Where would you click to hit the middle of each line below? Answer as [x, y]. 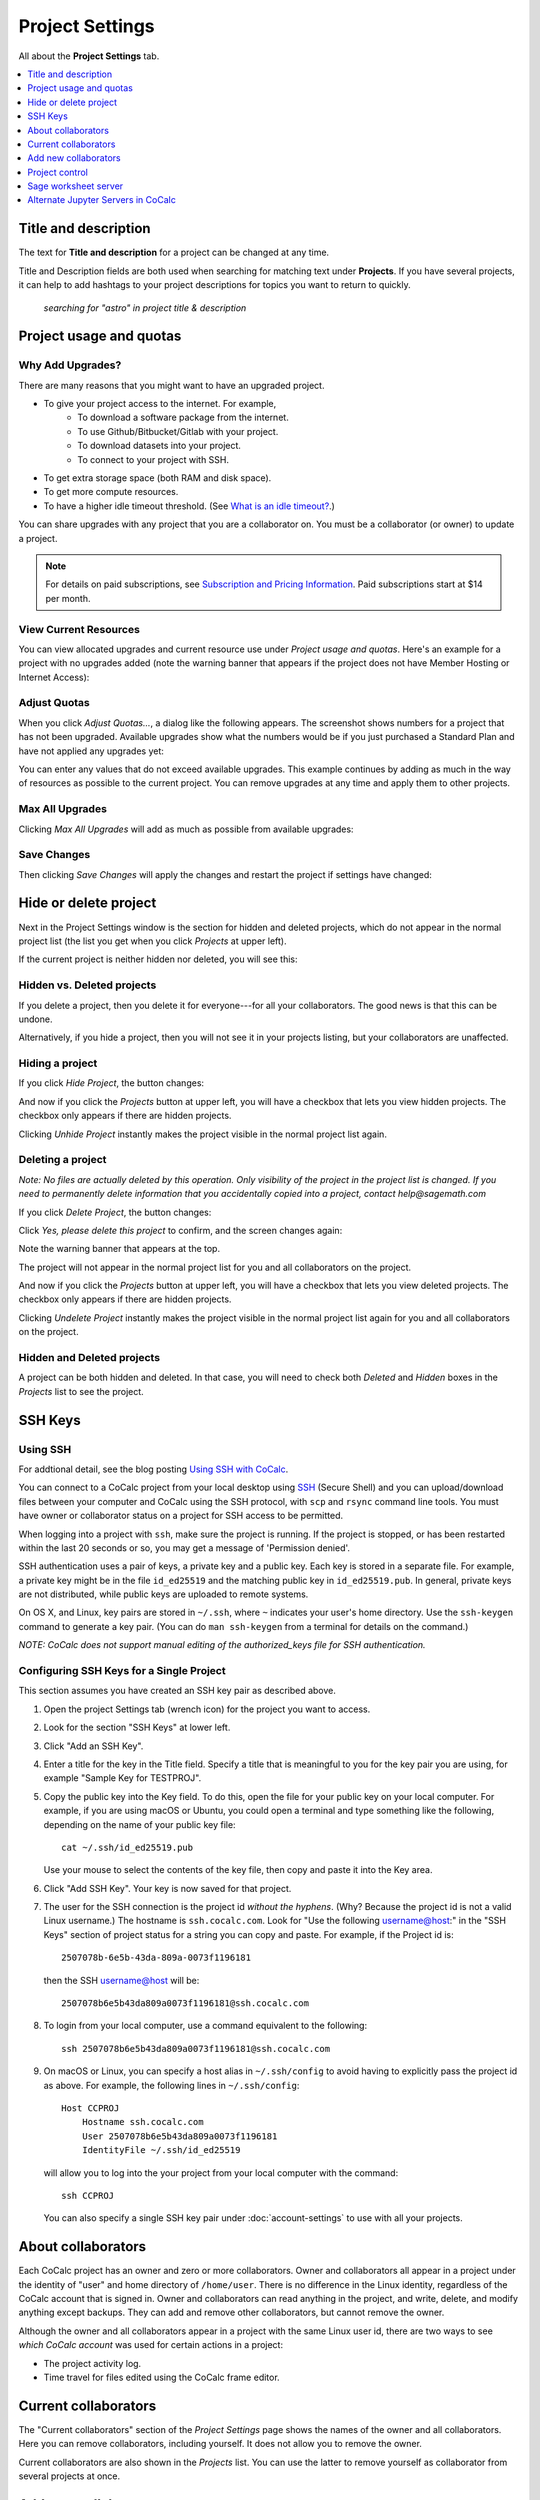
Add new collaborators [74, 158]
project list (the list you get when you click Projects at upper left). [152, 941]
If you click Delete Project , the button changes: [115, 1212]
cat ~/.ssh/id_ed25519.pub [127, 1847]
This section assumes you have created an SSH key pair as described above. [177, 1691]
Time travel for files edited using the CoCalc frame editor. [161, 2377]
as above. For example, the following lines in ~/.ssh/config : [171, 2085]
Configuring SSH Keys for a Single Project [122, 1670]
